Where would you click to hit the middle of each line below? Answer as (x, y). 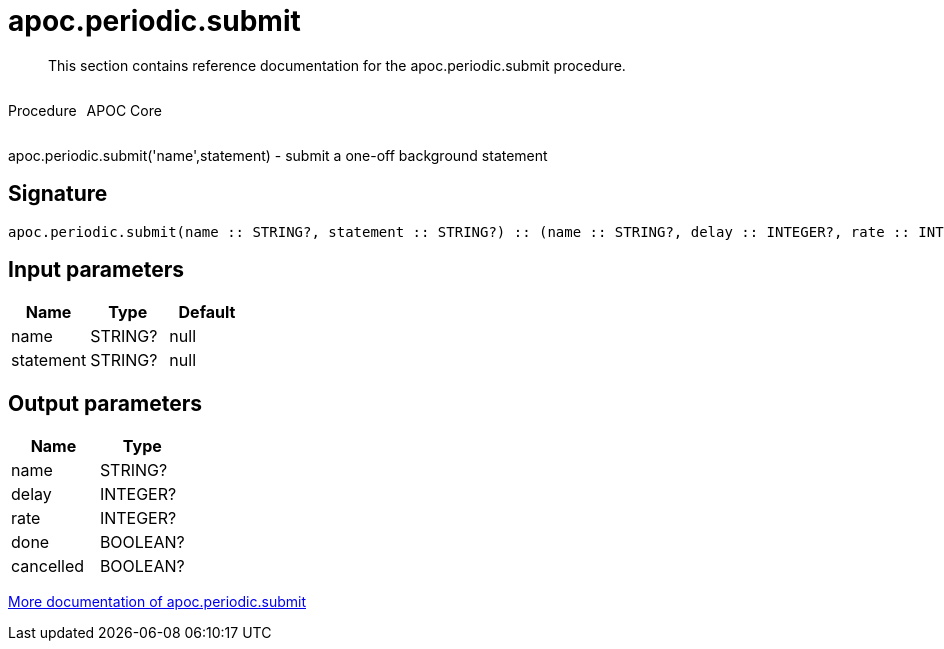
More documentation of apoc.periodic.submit (157, 602)
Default (207, 312)
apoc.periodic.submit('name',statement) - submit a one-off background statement (278, 155)
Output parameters (105, 403)
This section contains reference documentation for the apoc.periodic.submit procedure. (337, 65)
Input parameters (96, 270)
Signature (58, 194)
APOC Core (124, 110)
